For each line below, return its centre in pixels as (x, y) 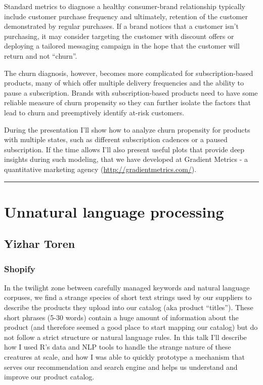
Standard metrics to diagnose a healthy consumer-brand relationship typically (125, 6)
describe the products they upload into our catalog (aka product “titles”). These (129, 307)
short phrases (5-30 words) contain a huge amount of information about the (121, 317)
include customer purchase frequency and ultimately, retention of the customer (126, 16)
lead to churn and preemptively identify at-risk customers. (94, 112)
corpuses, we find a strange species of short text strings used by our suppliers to (128, 297)
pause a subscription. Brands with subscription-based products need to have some (131, 92)
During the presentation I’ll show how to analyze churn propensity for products (127, 129)
